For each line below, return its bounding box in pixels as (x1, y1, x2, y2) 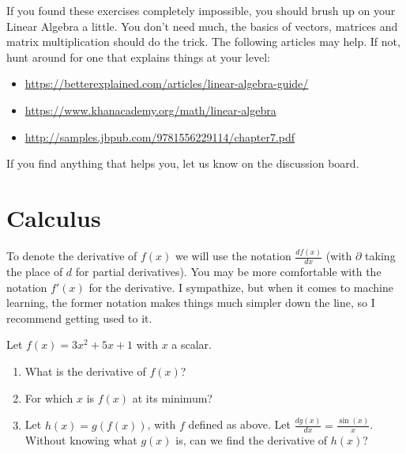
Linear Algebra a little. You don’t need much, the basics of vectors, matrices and (6, 17, 398, 34)
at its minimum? (132, 389, 212, 406)
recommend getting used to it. (6, 309, 152, 326)
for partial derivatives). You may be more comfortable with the (75, 263, 382, 280)
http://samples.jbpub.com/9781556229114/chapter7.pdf (24, 128, 295, 145)
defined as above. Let (188, 416, 291, 433)
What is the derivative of (24, 362, 146, 379)
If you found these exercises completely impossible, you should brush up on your (6, 2, 396, 18)
